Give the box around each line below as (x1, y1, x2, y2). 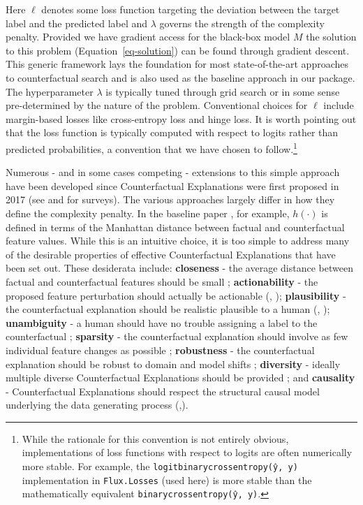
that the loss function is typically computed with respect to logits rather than (6, 125, 339, 140)
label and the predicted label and (6, 15, 148, 30)
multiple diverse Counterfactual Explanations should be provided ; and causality (6, 370, 355, 385)
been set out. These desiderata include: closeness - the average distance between (6, 261, 353, 275)
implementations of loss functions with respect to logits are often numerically (22, 445, 353, 460)
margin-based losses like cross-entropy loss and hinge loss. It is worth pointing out (6, 111, 357, 126)
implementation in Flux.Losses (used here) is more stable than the (22, 472, 312, 487)
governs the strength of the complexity (159, 15, 325, 30)
